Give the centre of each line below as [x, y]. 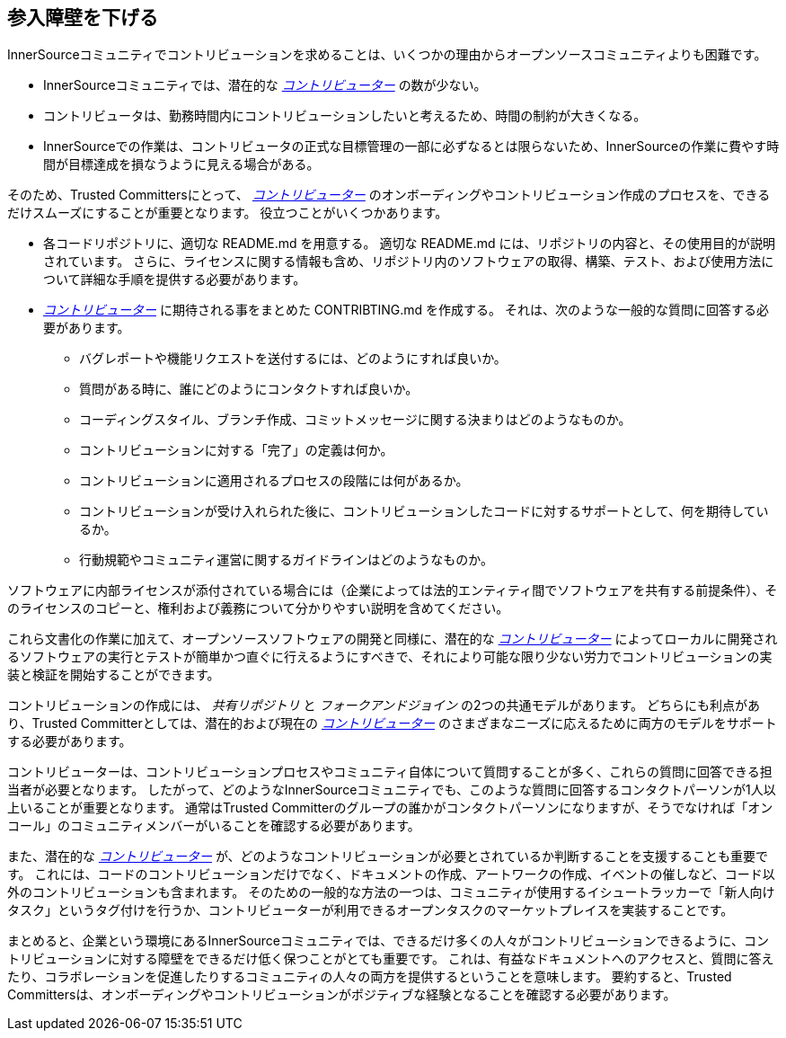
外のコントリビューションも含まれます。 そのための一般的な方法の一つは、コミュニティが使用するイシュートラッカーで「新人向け [391, 892]
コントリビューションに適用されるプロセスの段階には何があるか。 [274, 481]
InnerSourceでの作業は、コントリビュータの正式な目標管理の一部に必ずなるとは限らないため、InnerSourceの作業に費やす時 [411, 146]
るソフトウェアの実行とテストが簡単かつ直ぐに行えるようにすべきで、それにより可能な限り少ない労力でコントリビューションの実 [390, 657]
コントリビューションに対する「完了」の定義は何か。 [236, 450]
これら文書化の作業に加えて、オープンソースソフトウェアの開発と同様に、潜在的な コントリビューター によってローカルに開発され [393, 639]
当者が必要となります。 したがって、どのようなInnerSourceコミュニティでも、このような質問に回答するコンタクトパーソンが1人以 [392, 790]
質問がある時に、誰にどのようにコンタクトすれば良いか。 [249, 389]
